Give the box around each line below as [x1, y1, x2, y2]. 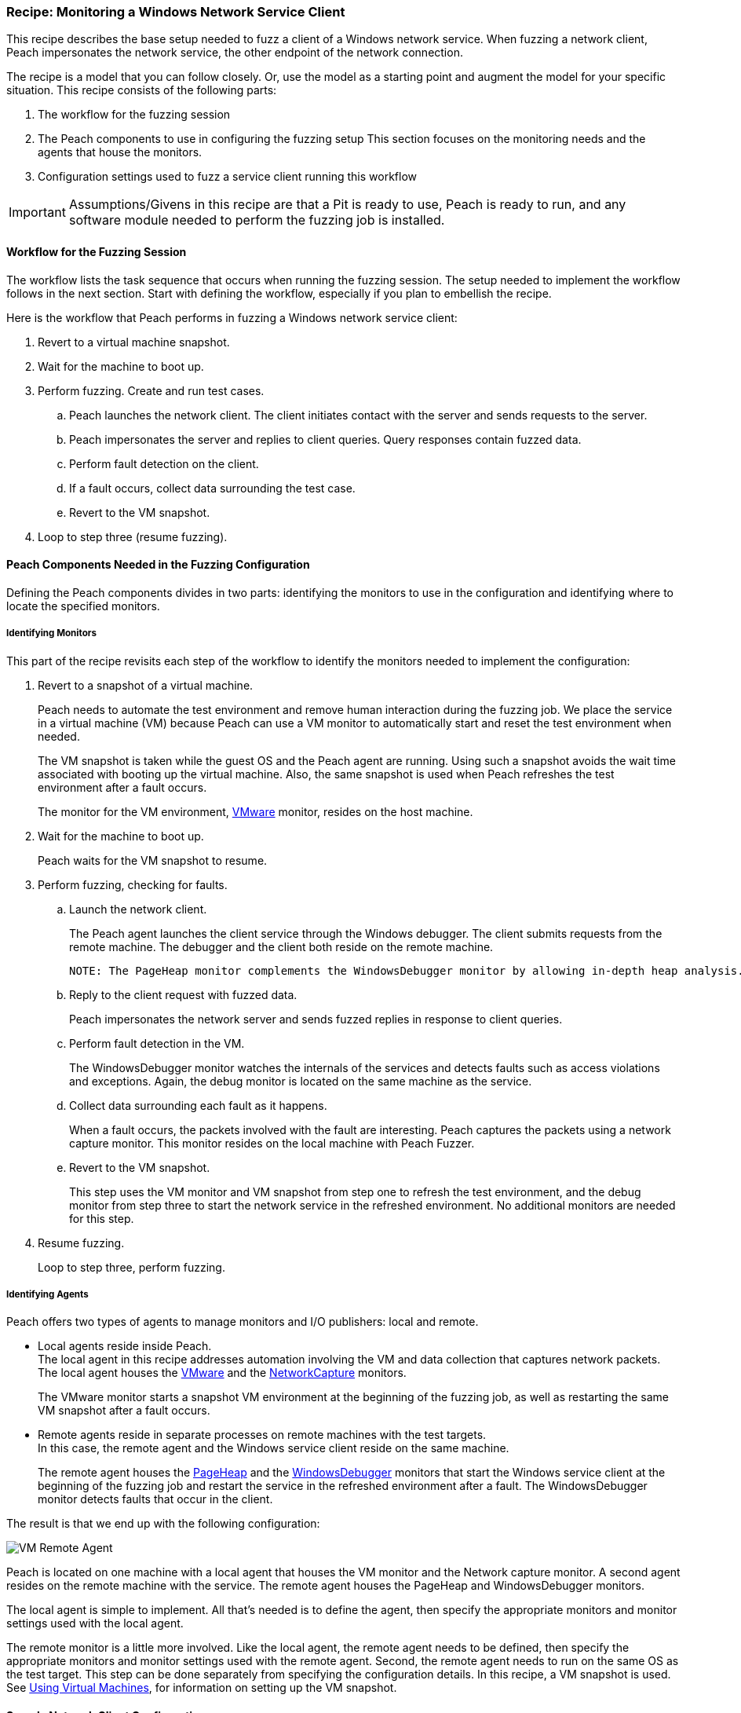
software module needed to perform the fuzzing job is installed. [68, 212, 445, 229]
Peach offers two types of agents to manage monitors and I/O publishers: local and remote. [6, 1315, 479, 1329]
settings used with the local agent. [6, 1616, 184, 1631]
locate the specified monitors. [6, 598, 160, 613]
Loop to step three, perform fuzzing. [38, 1260, 225, 1274]
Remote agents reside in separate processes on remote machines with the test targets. [38, 1428, 487, 1442]
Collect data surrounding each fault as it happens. [69, 1098, 327, 1112]
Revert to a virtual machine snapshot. [38, 335, 230, 349]
